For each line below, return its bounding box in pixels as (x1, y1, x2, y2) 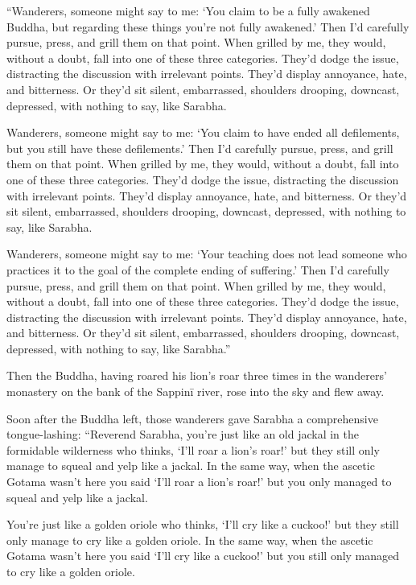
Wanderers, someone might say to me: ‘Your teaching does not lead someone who (6, 245, 407, 262)
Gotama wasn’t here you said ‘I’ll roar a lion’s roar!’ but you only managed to (6, 473, 392, 490)
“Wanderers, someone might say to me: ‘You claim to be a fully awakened (6, 2, 370, 19)
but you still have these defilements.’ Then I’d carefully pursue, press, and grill (6, 139, 393, 156)
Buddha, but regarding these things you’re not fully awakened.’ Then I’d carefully (6, 18, 410, 35)
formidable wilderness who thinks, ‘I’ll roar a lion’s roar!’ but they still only (6, 441, 380, 458)
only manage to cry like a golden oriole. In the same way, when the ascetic (6, 531, 373, 548)
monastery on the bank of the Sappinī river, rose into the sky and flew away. (6, 383, 385, 400)
